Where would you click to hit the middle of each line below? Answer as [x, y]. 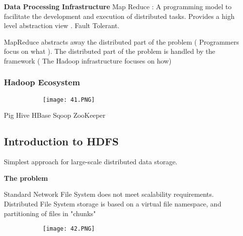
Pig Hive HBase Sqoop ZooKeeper [55, 115]
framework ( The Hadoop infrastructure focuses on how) [88, 60]
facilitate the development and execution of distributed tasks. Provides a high [119, 16]
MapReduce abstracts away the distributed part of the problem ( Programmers [121, 41]
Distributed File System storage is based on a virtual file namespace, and [113, 204]
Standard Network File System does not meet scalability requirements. [109, 194]
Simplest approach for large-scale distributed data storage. [91, 162]
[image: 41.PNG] [69, 100]
